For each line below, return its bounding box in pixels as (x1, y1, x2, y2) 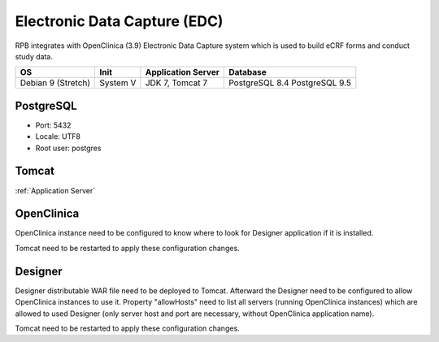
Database (228, 67, 267, 78)
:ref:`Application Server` (15, 185, 96, 195)
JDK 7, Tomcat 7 (145, 77, 208, 89)
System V (99, 77, 137, 89)
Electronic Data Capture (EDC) (15, 12, 224, 30)
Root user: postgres (35, 143, 102, 153)
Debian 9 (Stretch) (20, 77, 91, 89)
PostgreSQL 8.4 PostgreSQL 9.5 (228, 77, 351, 89)
